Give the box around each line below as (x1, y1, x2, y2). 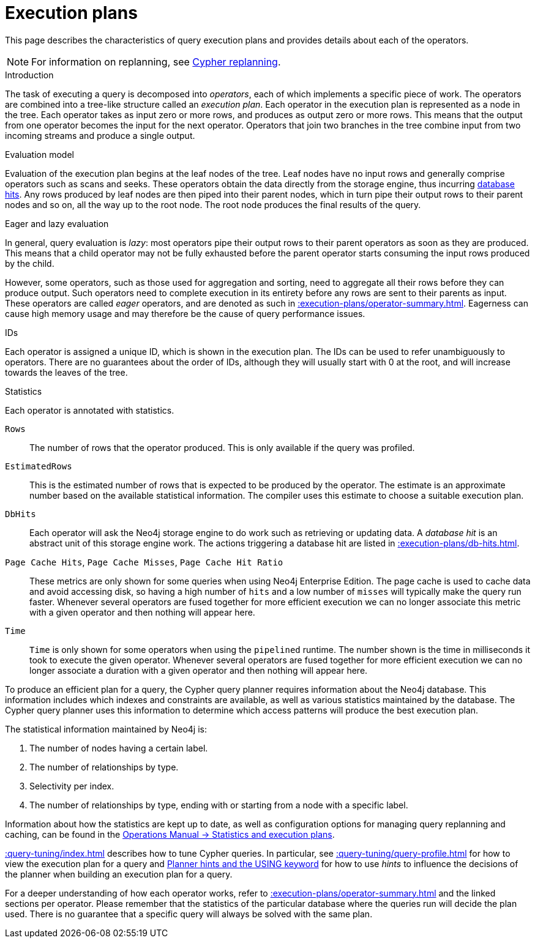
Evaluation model (5, 149, 74, 160)
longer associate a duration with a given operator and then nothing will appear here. (29, 665, 368, 676)
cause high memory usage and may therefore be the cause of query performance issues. (5, 308, 365, 319)
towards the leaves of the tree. (5, 367, 128, 378)
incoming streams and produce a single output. (5, 130, 195, 141)
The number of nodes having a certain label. (29, 742, 208, 753)
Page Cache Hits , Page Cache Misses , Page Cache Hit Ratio (5, 556, 283, 567)
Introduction (5, 69, 54, 80)
